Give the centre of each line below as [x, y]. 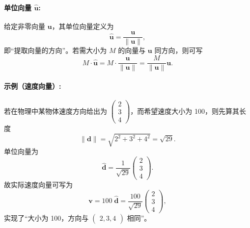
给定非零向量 [25, 26]
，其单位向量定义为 [83, 26]
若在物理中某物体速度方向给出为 [56, 111]
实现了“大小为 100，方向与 [46, 217]
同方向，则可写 [179, 50]
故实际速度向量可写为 [38, 184]
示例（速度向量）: [33, 86]
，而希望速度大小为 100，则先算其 [185, 111]
